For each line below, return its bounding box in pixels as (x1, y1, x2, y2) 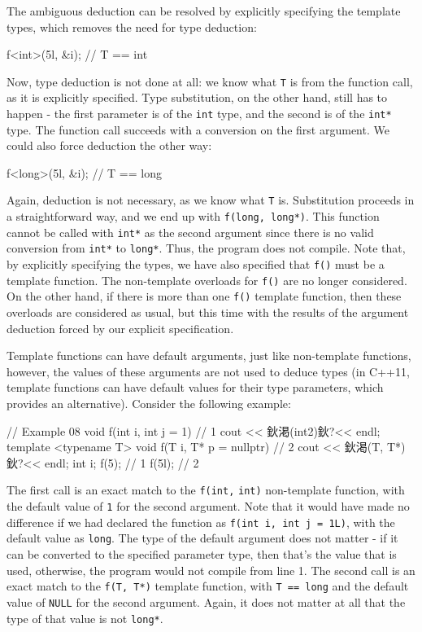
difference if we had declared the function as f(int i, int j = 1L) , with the (7, 513, 395, 530)
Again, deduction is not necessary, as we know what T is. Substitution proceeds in (7, 191, 415, 208)
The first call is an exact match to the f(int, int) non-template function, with (7, 481, 405, 498)
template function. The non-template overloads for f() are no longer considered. (7, 271, 407, 288)
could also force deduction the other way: (7, 137, 212, 154)
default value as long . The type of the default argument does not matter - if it (7, 529, 398, 546)
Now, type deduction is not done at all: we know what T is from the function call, (7, 72, 413, 90)
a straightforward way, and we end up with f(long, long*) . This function (7, 208, 380, 225)
